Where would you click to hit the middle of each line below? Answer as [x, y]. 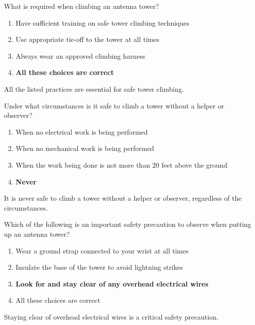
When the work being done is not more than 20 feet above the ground [121, 164]
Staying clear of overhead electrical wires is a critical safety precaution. [111, 316]
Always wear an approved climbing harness [80, 55]
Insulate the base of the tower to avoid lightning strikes [99, 267]
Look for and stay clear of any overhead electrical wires [112, 283]
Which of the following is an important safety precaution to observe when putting [128, 224]
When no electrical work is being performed [82, 131]
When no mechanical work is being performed [85, 148]
